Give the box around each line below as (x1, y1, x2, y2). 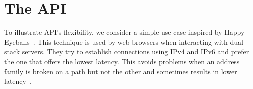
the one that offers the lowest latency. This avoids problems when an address (4, 56, 240, 66)
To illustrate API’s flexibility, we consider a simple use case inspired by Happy (4, 27, 245, 37)
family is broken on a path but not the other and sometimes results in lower (4, 66, 237, 76)
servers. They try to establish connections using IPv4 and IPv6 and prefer (22, 46, 249, 57)
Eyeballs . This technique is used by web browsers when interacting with (4, 36, 228, 47)
